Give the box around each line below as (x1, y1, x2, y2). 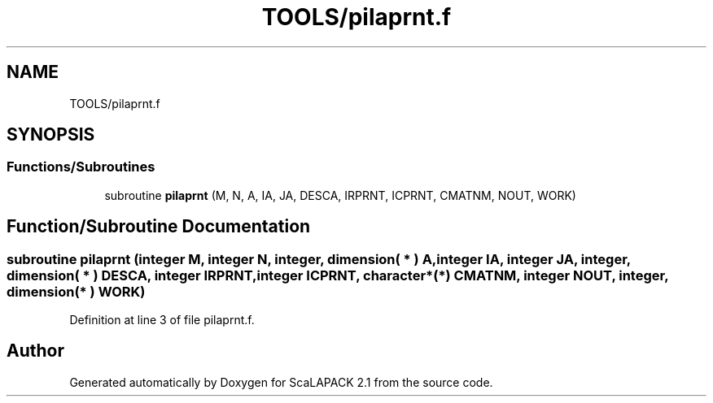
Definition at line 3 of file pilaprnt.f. (69, 313, 255, 327)
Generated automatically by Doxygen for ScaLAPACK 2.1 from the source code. (69, 375, 493, 389)
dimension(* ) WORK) (7, 283, 146, 300)
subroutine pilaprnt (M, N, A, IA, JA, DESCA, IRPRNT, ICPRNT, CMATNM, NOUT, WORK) (104, 188, 576, 202)
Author (7, 340, 64, 362)
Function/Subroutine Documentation (7, 216, 311, 237)
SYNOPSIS (7, 124, 95, 145)
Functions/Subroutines (7, 158, 155, 175)
